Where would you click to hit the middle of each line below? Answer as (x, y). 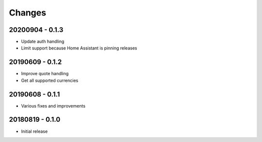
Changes (27, 13)
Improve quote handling (45, 74)
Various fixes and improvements (53, 106)
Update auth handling (43, 42)
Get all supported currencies (50, 80)
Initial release (34, 131)
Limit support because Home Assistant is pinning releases (79, 48)
